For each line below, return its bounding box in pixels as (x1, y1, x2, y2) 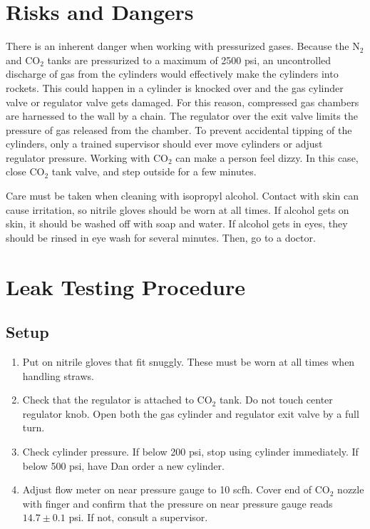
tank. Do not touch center (219, 392, 333, 407)
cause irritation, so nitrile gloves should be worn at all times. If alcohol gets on (6, 202, 349, 217)
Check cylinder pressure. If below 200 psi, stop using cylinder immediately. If (22, 443, 359, 458)
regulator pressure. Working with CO (6, 150, 168, 165)
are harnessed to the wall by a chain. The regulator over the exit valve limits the (6, 108, 358, 123)
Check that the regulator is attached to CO (22, 392, 212, 407)
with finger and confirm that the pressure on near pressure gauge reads (22, 495, 333, 510)
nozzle (337, 482, 364, 497)
